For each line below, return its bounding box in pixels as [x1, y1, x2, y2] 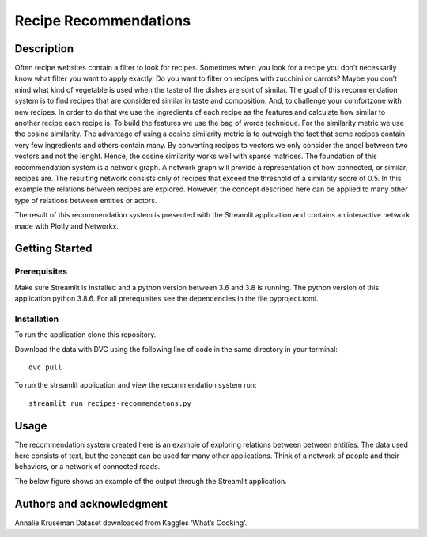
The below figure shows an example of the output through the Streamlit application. [14, 476, 288, 486]
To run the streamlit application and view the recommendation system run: [14, 380, 257, 390]
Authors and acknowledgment [14, 497, 168, 510]
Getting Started [14, 242, 93, 255]
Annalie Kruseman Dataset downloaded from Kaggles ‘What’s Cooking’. [14, 518, 248, 528]
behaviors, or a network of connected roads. [14, 462, 161, 471]
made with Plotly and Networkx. [14, 221, 119, 231]
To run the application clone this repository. [14, 330, 157, 339]
